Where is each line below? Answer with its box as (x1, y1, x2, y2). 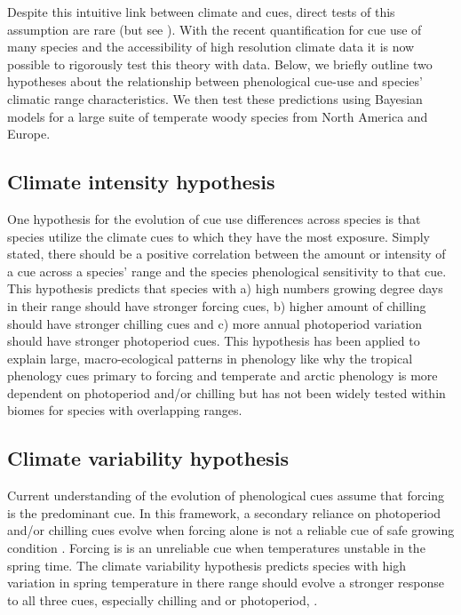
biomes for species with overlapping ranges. (7, 401, 242, 419)
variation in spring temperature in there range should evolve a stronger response (7, 573, 444, 592)
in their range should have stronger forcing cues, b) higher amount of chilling (7, 296, 426, 315)
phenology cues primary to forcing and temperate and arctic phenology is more (7, 366, 438, 385)
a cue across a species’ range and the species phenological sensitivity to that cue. (7, 261, 447, 280)
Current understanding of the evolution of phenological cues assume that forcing (7, 486, 445, 505)
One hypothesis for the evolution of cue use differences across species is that (7, 209, 421, 228)
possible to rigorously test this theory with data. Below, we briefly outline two (7, 54, 433, 73)
